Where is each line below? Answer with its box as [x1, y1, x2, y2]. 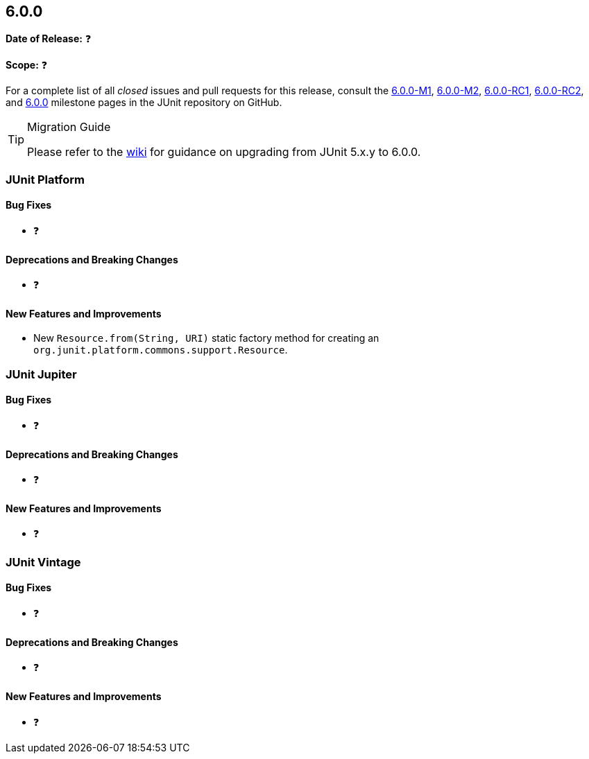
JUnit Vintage [6, 555, 81, 569]
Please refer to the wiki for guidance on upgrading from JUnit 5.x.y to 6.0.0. [27, 145, 421, 159]
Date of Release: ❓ [6, 33, 92, 45]
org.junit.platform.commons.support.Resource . [33, 344, 288, 356]
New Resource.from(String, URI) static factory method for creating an [33, 332, 379, 344]
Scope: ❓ [6, 59, 48, 71]
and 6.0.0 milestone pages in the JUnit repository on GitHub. [6, 96, 282, 109]
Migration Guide [27, 120, 111, 134]
